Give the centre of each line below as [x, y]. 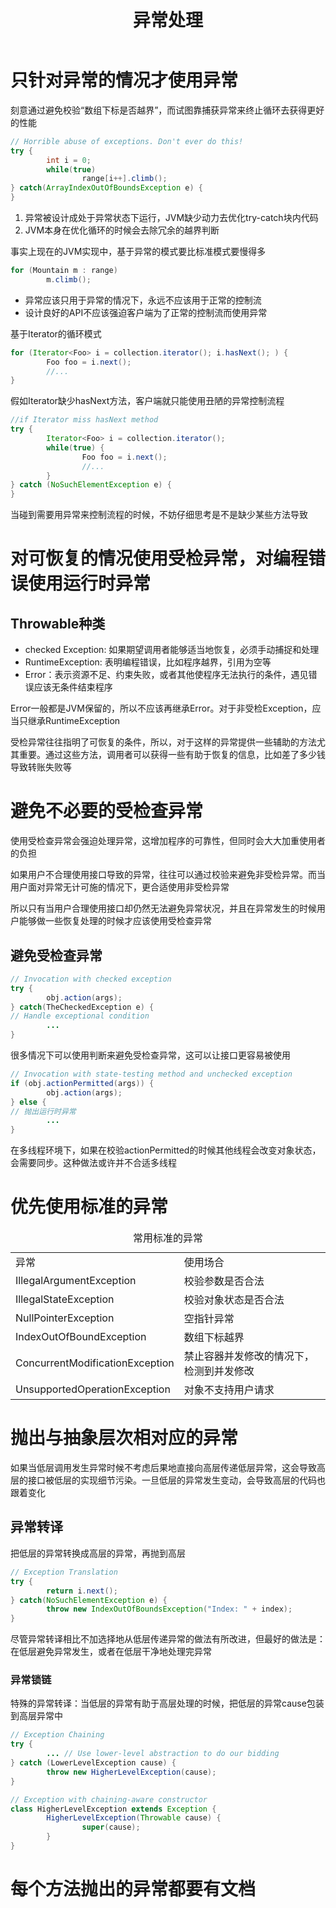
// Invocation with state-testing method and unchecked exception [151, 1074]
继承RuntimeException [74, 721]
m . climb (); [69, 279]
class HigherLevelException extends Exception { [113, 1809]
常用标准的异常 [167, 1238]
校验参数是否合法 [224, 1281]
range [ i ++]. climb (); [124, 179]
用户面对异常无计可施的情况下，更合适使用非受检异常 [120, 887]
